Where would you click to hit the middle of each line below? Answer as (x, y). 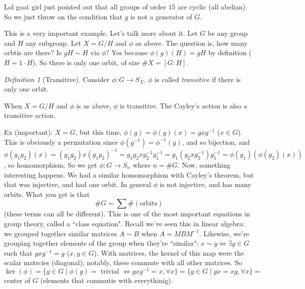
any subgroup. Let (53, 43)
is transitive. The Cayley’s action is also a (184, 105)
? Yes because (127, 52)
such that (18, 252)
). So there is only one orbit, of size (86, 62)
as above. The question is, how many (191, 43)
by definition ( (230, 52)
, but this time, (98, 132)
